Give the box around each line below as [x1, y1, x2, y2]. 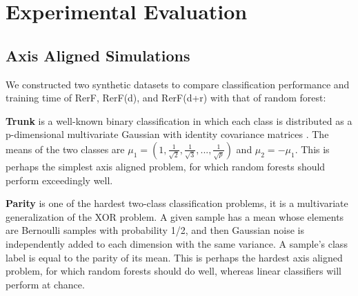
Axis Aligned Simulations [6, 44, 190, 66]
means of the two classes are [6, 141, 125, 156]
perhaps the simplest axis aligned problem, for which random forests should [6, 159, 326, 173]
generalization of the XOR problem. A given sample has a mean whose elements [6, 209, 344, 224]
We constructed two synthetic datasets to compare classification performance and [6, 77, 350, 91]
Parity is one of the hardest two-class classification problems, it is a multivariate [6, 196, 348, 210]
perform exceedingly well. [6, 172, 113, 187]
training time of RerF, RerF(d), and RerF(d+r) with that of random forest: [6, 90, 326, 105]
